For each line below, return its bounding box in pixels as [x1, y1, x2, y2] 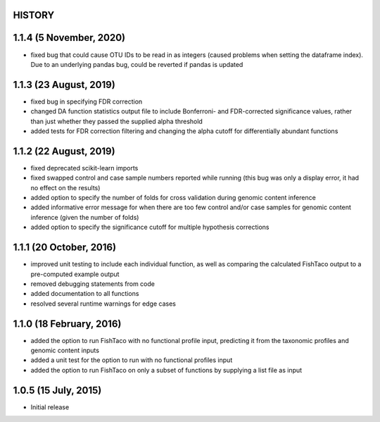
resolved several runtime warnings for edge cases [30, 299, 176, 308]
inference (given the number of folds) [30, 213, 139, 221]
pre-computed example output [30, 270, 120, 278]
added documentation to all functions [30, 290, 139, 298]
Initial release [30, 402, 70, 411]
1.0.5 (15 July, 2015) [13, 384, 102, 396]
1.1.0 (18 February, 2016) [13, 318, 122, 330]
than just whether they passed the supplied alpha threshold [30, 117, 203, 125]
